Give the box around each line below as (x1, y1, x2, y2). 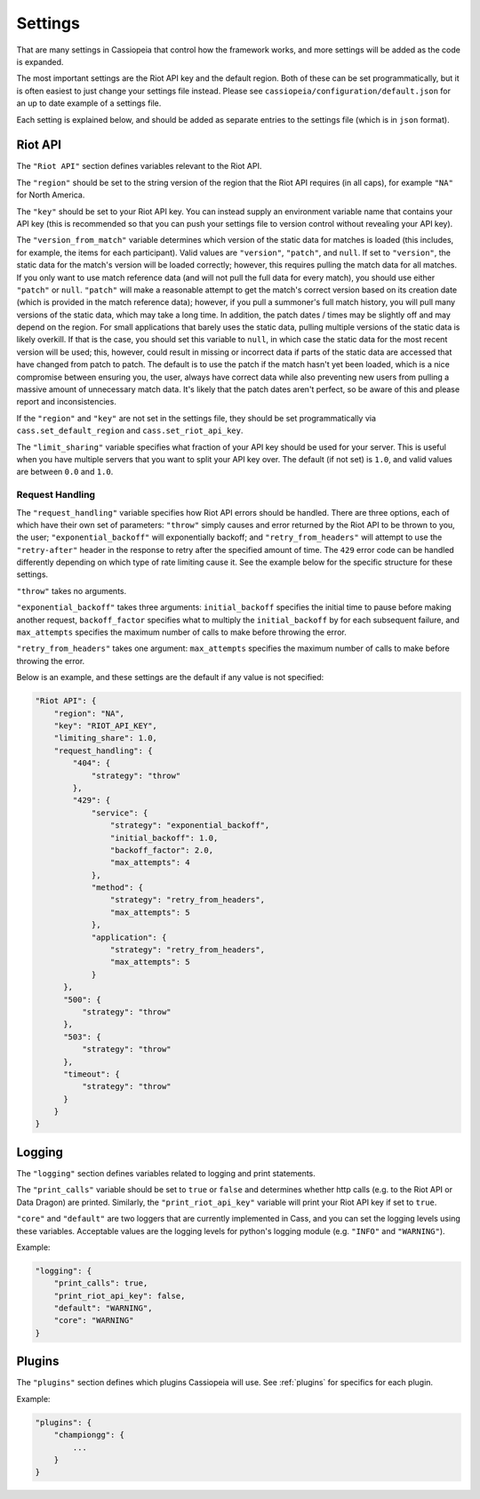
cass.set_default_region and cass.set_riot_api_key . (16, 425, 244, 436)
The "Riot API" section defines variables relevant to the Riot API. (16, 161, 262, 172)
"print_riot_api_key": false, (53, 1290, 186, 1301)
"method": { (91, 883, 144, 893)
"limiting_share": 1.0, (53, 733, 157, 743)
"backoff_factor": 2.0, (109, 845, 213, 855)
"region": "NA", (53, 708, 124, 718)
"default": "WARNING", (53, 1303, 153, 1313)
